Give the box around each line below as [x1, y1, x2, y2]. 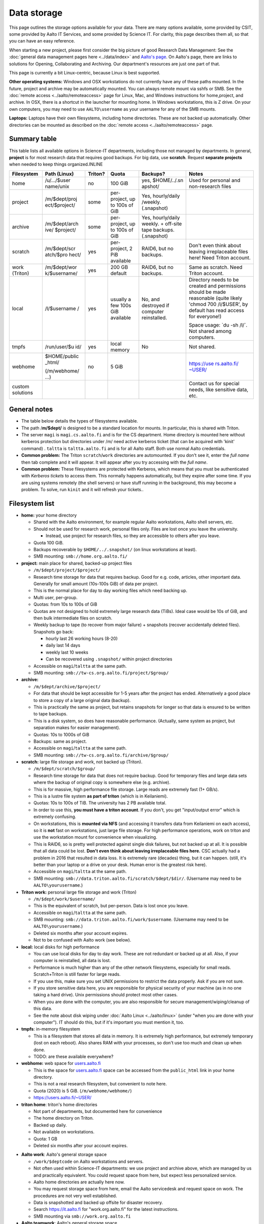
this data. [33, 1006, 52, 1012]
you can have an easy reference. [9, 38, 75, 44]
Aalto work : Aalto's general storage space [21, 1152, 107, 1157]
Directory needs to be [189, 276, 239, 283]
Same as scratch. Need [189, 263, 243, 270]
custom [12, 383, 29, 390]
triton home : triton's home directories [21, 1102, 98, 1107]
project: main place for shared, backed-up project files [21, 560, 132, 566]
